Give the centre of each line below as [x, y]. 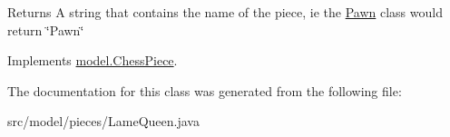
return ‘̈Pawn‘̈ [46, 29]
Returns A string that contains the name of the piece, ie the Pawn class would [225, 12]
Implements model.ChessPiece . [93, 60]
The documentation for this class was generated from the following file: [205, 90]
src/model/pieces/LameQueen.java [103, 121]
